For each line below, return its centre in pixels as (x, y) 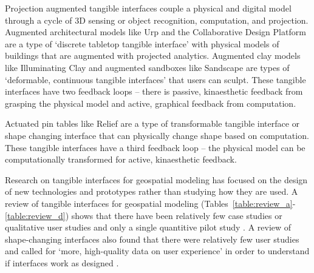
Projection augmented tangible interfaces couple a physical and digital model (148, 8)
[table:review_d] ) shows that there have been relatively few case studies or (144, 215)
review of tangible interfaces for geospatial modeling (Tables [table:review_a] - (150, 203)
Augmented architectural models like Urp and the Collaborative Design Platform (155, 32)
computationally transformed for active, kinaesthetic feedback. (121, 159)
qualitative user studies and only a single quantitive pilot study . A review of (148, 227)
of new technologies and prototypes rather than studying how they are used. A (152, 191)
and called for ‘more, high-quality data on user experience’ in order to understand (157, 251)
